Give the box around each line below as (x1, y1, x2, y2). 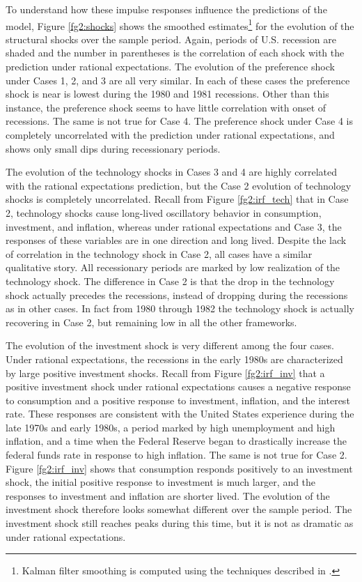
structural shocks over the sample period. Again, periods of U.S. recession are (6, 31, 336, 46)
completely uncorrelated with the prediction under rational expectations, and (6, 128, 335, 141)
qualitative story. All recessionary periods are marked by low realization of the (6, 260, 340, 275)
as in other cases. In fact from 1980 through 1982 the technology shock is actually (6, 301, 354, 316)
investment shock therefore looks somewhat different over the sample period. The (6, 502, 352, 516)
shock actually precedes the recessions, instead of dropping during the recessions (6, 287, 348, 302)
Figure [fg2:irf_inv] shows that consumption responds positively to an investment (6, 461, 353, 475)
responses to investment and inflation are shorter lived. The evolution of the (6, 488, 330, 503)
